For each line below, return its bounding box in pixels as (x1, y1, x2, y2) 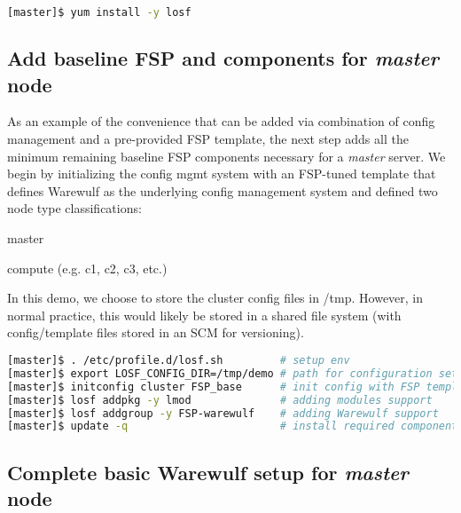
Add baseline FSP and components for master (7, 44, 439, 72)
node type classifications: (7, 199, 142, 217)
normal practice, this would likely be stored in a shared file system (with (7, 305, 402, 324)
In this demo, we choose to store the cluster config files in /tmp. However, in (7, 288, 424, 307)
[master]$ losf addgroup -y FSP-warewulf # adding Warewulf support (7, 406, 439, 420)
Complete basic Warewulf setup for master (7, 458, 409, 485)
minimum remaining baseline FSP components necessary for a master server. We (7, 146, 446, 165)
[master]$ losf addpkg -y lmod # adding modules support (7, 393, 433, 406)
